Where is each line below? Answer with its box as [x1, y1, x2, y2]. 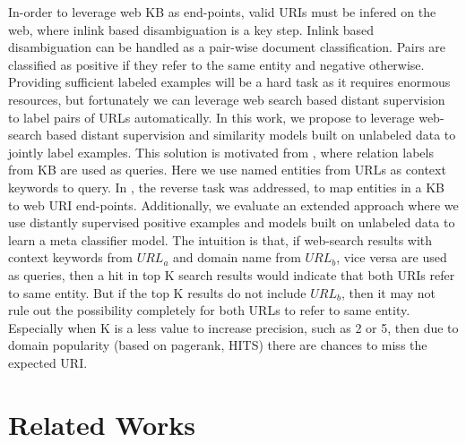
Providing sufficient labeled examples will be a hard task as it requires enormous [8, 72, 451, 91]
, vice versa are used [336, 248, 447, 267]
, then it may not [341, 283, 436, 302]
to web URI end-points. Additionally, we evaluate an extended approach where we [8, 195, 459, 214]
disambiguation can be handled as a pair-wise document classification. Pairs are [8, 38, 446, 56]
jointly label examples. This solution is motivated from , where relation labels [8, 142, 434, 161]
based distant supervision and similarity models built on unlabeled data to [46, 125, 456, 144]
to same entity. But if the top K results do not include [8, 283, 306, 302]
